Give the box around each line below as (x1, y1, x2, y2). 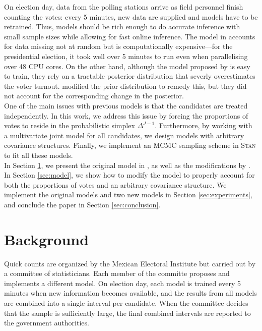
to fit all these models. (4, 149, 73, 160)
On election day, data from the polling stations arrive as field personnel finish (4, 2, 243, 12)
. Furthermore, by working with (155, 120, 252, 131)
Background (4, 229, 89, 249)
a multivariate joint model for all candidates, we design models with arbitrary (4, 130, 244, 140)
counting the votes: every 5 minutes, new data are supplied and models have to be (4, 11, 258, 22)
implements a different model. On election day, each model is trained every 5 (4, 278, 241, 288)
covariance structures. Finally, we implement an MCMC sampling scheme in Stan (4, 140, 256, 150)
